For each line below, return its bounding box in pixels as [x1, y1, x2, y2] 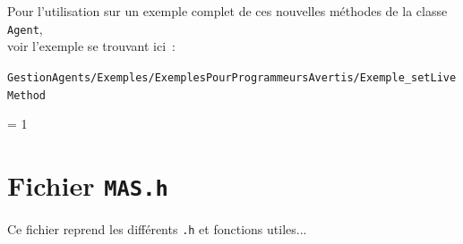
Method [7, 88, 46, 102]
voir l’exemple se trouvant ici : [7, 37, 176, 55]
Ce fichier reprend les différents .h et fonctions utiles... [7, 220, 307, 238]
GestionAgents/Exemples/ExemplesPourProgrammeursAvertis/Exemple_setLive [7, 71, 457, 84]
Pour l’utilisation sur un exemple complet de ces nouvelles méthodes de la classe [7, 2, 448, 20]
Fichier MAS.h [7, 166, 168, 203]
